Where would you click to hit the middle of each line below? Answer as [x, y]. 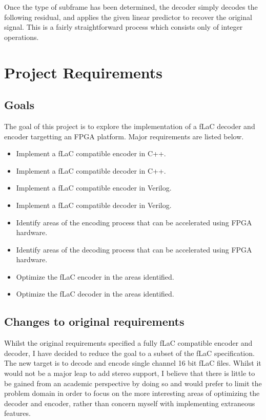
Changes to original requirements [94, 321]
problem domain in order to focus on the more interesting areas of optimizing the [132, 393]
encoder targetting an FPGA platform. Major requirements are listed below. [124, 136]
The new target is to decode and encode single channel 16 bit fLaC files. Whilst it [133, 363]
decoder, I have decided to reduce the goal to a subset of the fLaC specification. [129, 353]
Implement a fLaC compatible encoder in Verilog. [94, 188]
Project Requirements [83, 72]
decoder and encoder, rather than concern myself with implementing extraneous [130, 403]
